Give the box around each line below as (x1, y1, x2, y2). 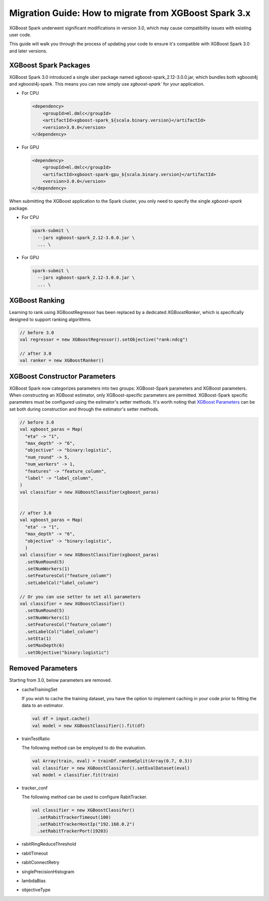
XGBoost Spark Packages (9, 61, 91, 69)
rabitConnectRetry (21, 860, 60, 866)
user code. (9, 31, 32, 37)
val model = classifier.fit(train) (32, 772, 119, 777)
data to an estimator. (21, 703, 64, 709)
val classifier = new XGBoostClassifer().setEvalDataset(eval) (32, 765, 190, 771)
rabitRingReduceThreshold (21, 841, 77, 847)
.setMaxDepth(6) (25, 643, 65, 648)
